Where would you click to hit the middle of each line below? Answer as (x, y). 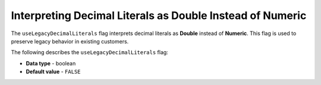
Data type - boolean (51, 63)
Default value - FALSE (53, 72)
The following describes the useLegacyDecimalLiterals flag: (90, 52)
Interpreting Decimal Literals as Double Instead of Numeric (159, 15)
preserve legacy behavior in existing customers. (70, 41)
